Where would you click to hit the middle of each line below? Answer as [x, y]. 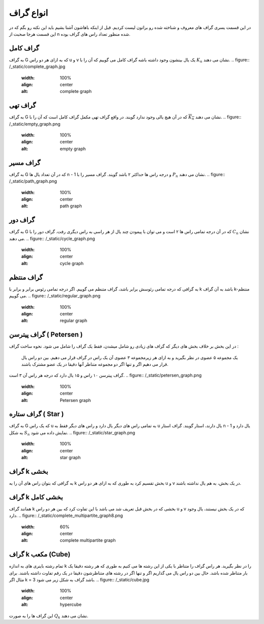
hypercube [71, 604]
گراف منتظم [26, 277]
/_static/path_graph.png [33, 181]
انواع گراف [29, 13]
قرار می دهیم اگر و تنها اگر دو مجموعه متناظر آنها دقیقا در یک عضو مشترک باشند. [95, 364]
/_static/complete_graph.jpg [37, 67]
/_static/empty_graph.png [35, 124]
